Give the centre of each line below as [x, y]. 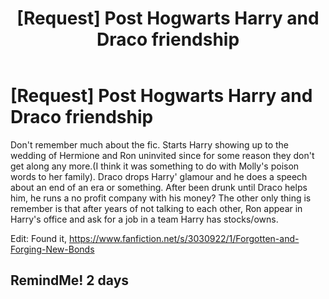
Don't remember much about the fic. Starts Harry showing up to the [150, 144]
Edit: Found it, [39, 238]
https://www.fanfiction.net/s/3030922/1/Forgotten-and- [184, 238]
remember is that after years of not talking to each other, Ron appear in [156, 208]
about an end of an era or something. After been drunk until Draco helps [159, 187]
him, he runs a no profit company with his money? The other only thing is [161, 198]
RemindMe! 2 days [70, 280]
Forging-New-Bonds [52, 249]
